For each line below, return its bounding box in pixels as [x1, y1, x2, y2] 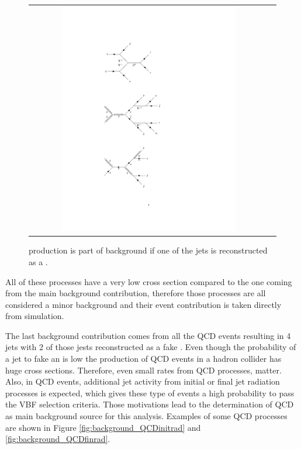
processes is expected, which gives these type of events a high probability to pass [5, 386, 295, 399]
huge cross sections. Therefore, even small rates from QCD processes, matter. [5, 364, 282, 376]
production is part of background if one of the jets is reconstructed [29, 244, 268, 256]
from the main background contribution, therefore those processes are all [5, 287, 266, 299]
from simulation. [5, 310, 64, 322]
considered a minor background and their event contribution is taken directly [5, 298, 282, 310]
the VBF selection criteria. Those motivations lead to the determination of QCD [5, 398, 294, 410]
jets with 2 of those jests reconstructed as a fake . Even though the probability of [5, 341, 296, 353]
